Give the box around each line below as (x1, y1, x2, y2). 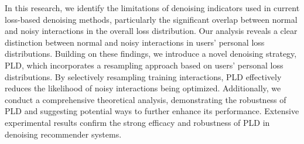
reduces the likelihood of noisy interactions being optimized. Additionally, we (5, 82, 281, 94)
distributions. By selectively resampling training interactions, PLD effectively (5, 70, 282, 83)
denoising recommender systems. (5, 128, 122, 140)
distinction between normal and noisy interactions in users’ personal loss (5, 36, 265, 48)
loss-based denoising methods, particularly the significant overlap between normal (5, 13, 298, 25)
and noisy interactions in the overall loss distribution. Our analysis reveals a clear (5, 25, 298, 37)
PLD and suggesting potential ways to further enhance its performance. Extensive (5, 105, 299, 117)
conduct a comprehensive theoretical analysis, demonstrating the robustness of (5, 93, 286, 105)
